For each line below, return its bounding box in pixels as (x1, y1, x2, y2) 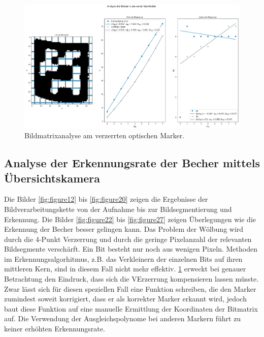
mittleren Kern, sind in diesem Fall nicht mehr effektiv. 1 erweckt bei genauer (4, 263, 246, 274)
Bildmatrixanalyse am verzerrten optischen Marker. (24, 130, 185, 141)
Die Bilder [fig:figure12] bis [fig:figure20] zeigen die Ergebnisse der (4, 194, 208, 204)
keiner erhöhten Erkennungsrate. (4, 323, 105, 334)
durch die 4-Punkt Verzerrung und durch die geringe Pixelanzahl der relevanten (4, 233, 252, 244)
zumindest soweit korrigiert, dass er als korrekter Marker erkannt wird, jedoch (4, 293, 247, 304)
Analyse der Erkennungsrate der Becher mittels (4, 155, 260, 171)
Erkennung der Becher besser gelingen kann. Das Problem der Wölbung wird (4, 224, 244, 234)
